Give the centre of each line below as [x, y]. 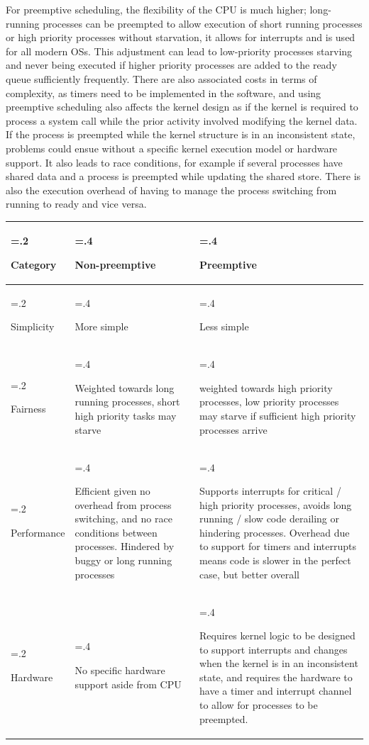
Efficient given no [112, 491]
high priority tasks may [126, 416]
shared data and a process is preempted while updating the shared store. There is [183, 176]
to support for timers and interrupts [278, 546]
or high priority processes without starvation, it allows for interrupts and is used [181, 37]
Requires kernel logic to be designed [277, 635]
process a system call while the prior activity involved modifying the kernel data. [182, 120]
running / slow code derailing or [269, 519]
